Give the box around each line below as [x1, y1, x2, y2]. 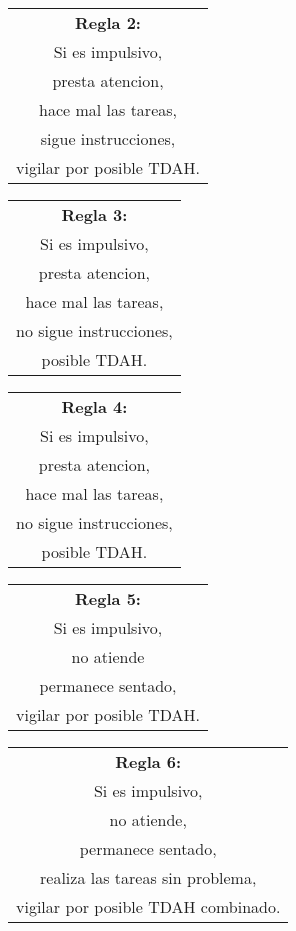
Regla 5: [75, 587, 141, 610]
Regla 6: [115, 750, 182, 773]
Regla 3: [61, 203, 128, 226]
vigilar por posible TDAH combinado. [16, 895, 281, 918]
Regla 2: [75, 11, 141, 34]
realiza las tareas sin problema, [40, 866, 257, 889]
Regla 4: [61, 395, 128, 418]
